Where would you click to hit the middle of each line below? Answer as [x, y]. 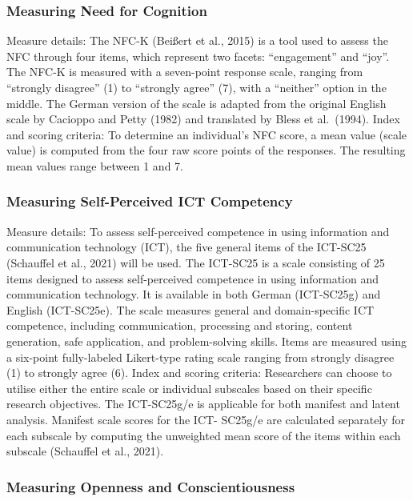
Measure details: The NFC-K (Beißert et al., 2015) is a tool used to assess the [197, 40]
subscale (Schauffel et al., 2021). [85, 451]
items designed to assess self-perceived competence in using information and [192, 278]
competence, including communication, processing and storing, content [180, 325]
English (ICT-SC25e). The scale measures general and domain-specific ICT [190, 309]
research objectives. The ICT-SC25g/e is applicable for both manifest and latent [203, 404]
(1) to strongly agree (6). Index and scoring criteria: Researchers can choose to [199, 373]
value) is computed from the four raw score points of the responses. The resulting [206, 150]
